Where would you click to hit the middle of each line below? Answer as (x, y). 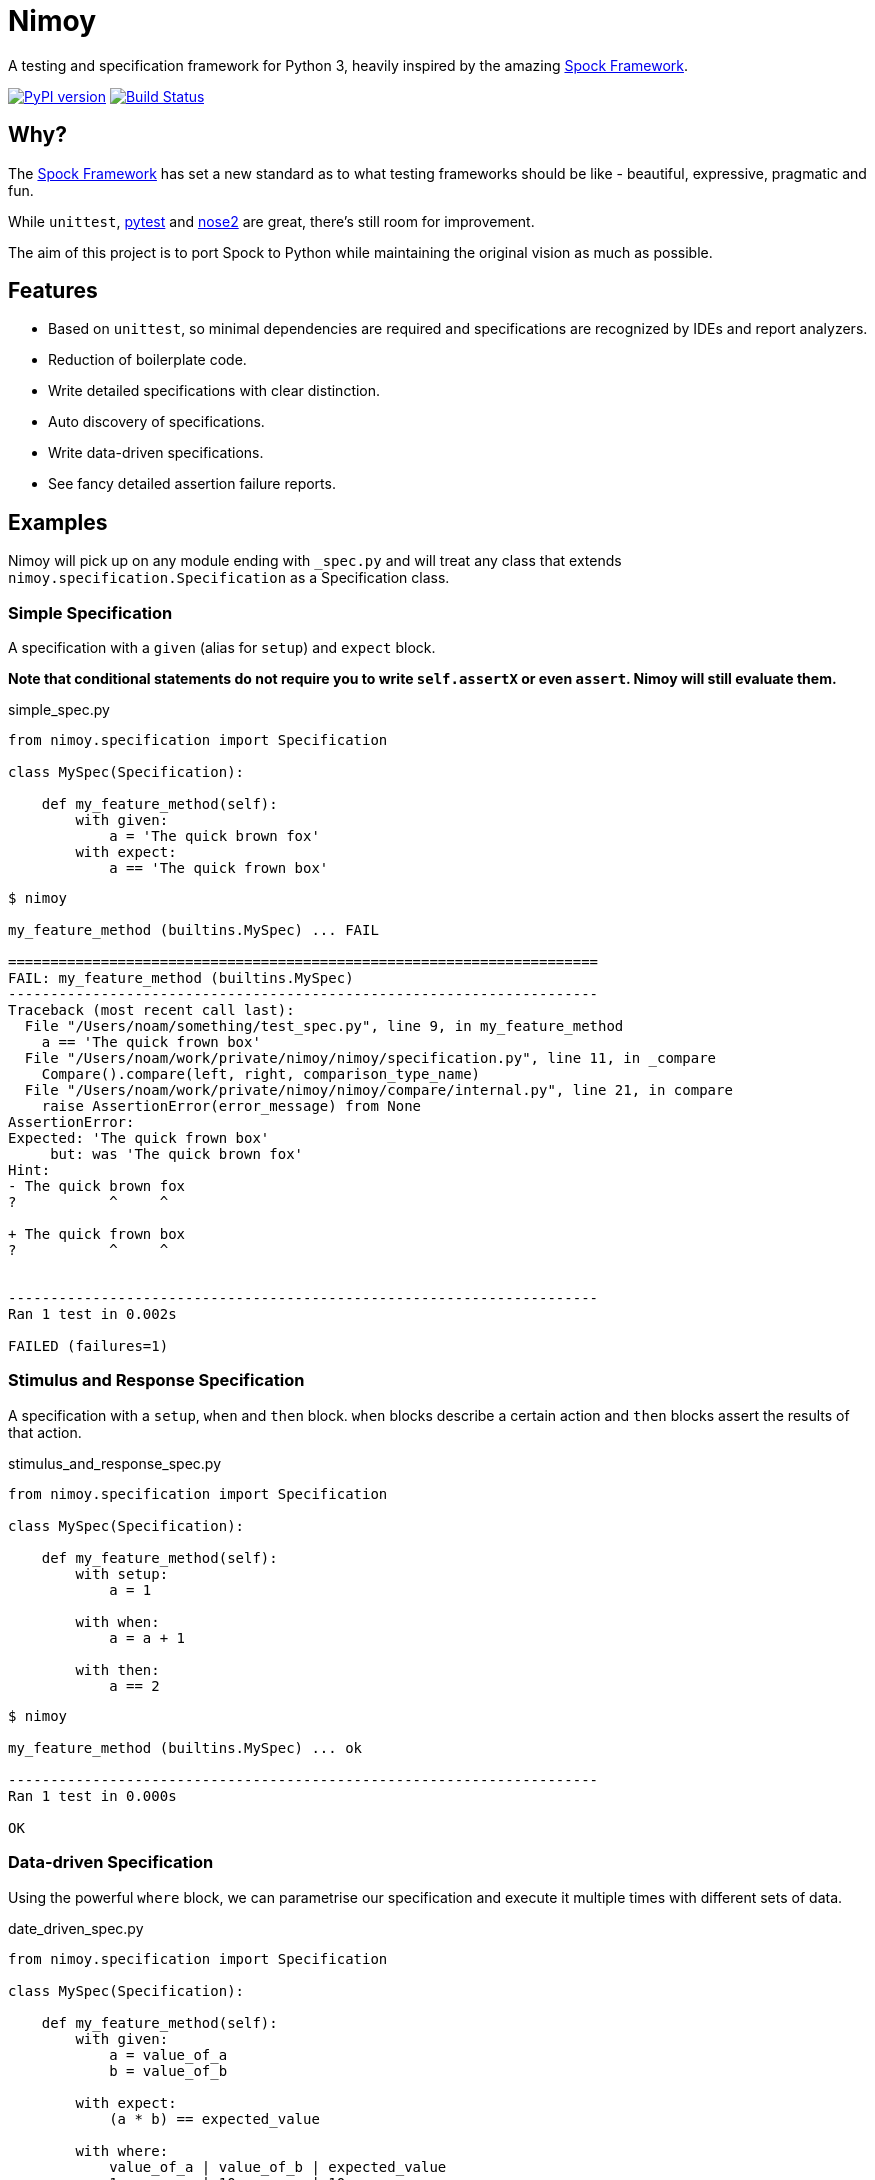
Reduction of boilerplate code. (147, 360)
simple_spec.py (59, 710)
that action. (45, 1432)
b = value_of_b (168, 2070)
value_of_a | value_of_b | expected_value (278, 2166)
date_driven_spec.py (76, 1928)
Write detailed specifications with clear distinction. (214, 391)
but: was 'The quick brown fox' (177, 1154)
